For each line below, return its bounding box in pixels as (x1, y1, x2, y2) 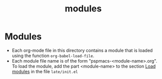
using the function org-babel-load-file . (11, 53, 94, 59)
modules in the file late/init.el (11, 68, 78, 75)
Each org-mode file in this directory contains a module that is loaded (11, 47, 153, 53)
